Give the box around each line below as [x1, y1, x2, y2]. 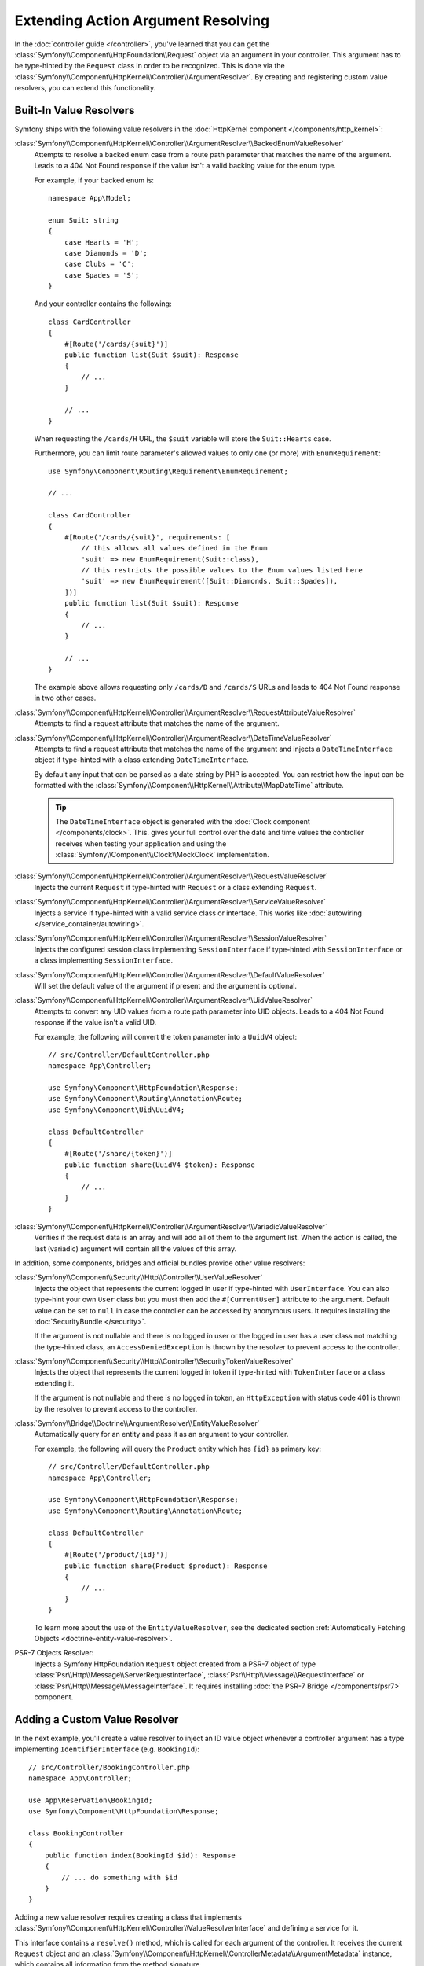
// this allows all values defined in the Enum [81, 543, 268, 553]
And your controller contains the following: [34, 299, 172, 308]
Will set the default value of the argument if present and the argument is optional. [34, 981, 298, 990]
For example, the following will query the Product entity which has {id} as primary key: [34, 1444, 322, 1453]
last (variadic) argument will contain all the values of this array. [34, 1243, 237, 1254]
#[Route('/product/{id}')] [64, 1550, 169, 1559]
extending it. [34, 1379, 75, 1388]
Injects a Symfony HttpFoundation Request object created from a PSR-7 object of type [34, 1659, 316, 1669]
